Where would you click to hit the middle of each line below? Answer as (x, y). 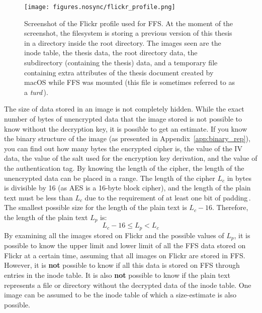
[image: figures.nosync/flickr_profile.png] (100, 7)
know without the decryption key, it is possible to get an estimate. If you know (126, 128)
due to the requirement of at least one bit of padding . (168, 197)
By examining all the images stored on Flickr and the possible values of (114, 235)
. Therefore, (230, 207)
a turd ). (36, 92)
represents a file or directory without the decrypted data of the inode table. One (128, 285)
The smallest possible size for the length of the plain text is (96, 207)
